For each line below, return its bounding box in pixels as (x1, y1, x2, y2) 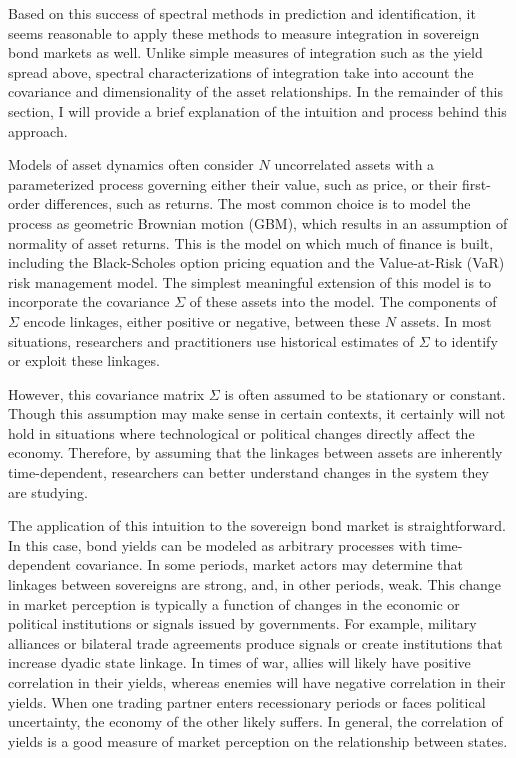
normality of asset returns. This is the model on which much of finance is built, (8, 232, 494, 253)
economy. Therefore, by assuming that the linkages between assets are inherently (8, 442, 503, 463)
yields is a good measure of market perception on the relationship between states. (8, 730, 508, 751)
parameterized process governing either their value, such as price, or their (8, 173, 458, 194)
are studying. (8, 481, 88, 502)
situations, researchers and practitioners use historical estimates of (8, 330, 415, 351)
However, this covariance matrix (8, 383, 205, 404)
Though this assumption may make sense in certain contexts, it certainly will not (8, 403, 506, 424)
